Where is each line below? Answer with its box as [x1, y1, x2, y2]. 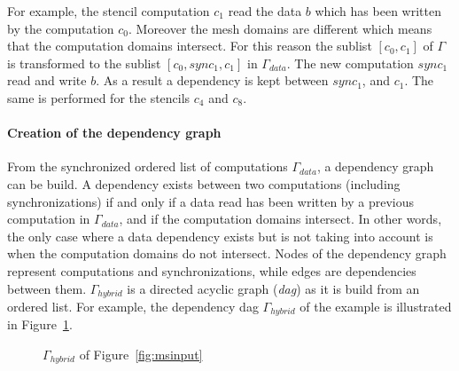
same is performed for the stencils [7, 88, 191, 107]
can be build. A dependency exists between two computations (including [7, 174, 401, 193]
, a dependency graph [316, 157, 434, 176]
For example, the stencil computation [7, 2, 210, 20]
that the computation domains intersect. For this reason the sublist [7, 36, 372, 55]
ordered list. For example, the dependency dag [7, 296, 259, 315]
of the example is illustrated [300, 296, 452, 315]
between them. [7, 279, 87, 297]
